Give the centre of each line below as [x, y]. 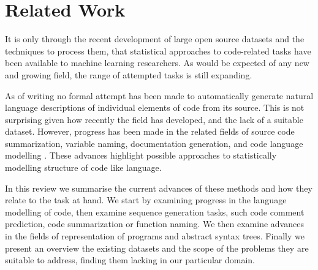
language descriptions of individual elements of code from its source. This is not [155, 107]
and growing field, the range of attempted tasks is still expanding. [129, 74]
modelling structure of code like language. [83, 167]
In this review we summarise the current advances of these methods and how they [159, 188]
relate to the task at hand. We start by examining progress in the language [146, 200]
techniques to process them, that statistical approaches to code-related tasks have [158, 51]
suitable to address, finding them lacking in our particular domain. [130, 260]
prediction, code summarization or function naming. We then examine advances [154, 224]
